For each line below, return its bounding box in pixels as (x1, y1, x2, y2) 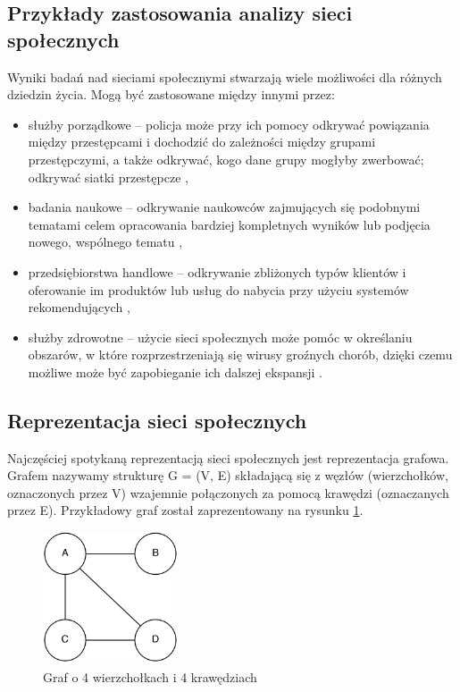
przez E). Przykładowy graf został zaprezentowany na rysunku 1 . (7, 501, 364, 519)
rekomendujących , (28, 298, 130, 316)
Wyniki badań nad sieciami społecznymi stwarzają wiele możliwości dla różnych (7, 67, 442, 86)
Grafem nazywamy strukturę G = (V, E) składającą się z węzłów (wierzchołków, (7, 466, 448, 485)
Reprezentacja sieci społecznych (7, 406, 307, 434)
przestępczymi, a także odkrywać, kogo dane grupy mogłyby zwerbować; (28, 149, 424, 168)
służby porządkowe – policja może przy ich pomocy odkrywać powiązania (28, 114, 430, 133)
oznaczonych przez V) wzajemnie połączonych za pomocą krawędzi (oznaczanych (7, 483, 449, 502)
